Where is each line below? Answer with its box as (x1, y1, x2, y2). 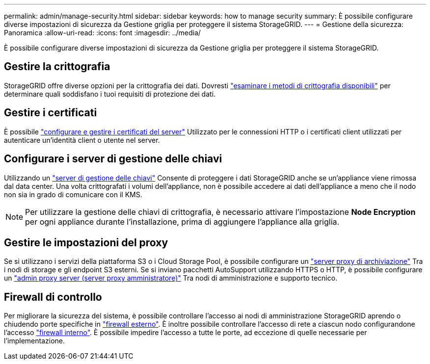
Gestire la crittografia (4, 60, 110, 73)
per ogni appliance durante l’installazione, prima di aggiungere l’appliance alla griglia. (25, 216, 340, 227)
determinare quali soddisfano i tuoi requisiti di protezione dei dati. (4, 89, 216, 98)
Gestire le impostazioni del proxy (4, 236, 168, 249)
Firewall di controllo (4, 290, 102, 303)
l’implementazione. (4, 337, 65, 345)
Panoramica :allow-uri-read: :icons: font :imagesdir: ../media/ (4, 28, 201, 37)
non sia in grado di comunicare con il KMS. (4, 190, 142, 199)
